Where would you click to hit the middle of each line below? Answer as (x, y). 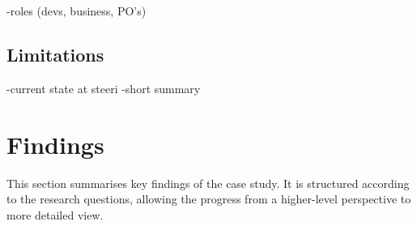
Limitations (55, 54)
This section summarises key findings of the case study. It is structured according (208, 183)
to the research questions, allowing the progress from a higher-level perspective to (209, 199)
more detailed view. (55, 214)
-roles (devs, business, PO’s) (77, 11)
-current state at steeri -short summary (104, 88)
